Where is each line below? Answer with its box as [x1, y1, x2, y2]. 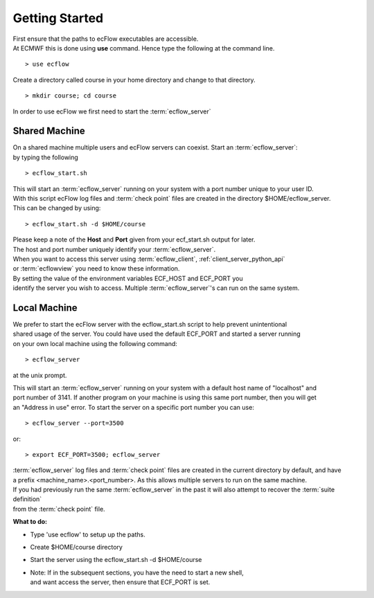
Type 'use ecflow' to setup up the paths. [30, 530, 145, 538]
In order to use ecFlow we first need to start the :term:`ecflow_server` [12, 107, 211, 116]
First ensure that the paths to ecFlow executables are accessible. [12, 35, 199, 43]
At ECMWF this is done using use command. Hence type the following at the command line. [12, 44, 275, 52]
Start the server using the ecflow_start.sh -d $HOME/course [30, 556, 202, 564]
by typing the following [12, 153, 79, 161]
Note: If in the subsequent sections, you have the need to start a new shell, [30, 568, 244, 577]
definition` [12, 495, 42, 503]
